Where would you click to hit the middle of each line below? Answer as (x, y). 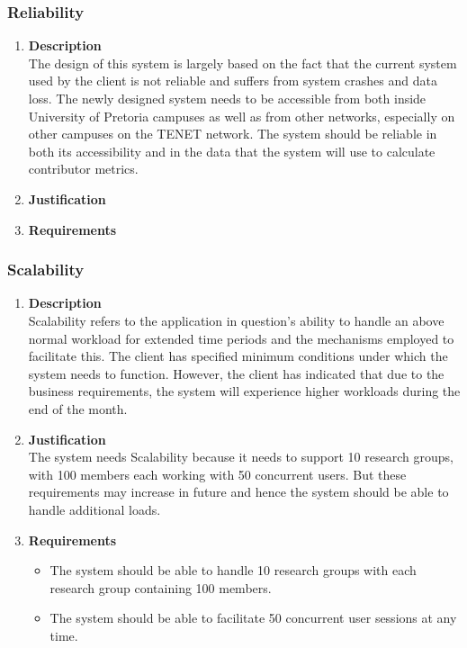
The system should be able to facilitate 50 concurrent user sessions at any (253, 618)
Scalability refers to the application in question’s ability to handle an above (236, 320)
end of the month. (78, 408)
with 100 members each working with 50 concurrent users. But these (217, 474)
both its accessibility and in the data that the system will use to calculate (232, 151)
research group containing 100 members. (161, 587)
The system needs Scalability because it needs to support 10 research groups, (241, 457)
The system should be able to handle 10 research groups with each (233, 570)
